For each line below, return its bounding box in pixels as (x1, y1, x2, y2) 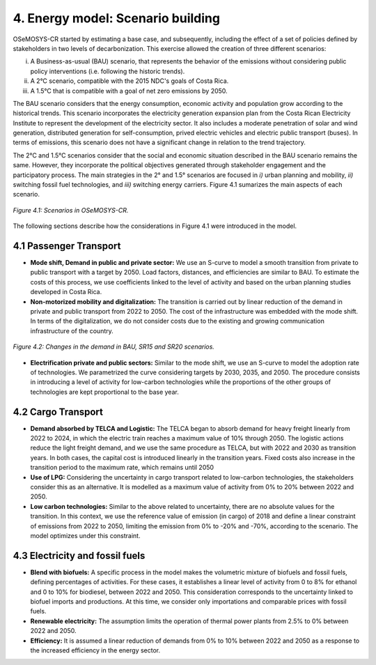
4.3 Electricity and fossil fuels (13, 549, 146, 561)
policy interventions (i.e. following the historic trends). (30, 67, 185, 75)
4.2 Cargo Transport (13, 406, 104, 418)
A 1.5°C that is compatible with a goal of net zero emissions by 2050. (30, 86, 228, 95)
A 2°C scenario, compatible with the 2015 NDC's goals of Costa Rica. (30, 77, 229, 85)
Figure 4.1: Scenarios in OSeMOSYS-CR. (13, 206, 129, 214)
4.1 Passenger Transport (13, 240, 121, 252)
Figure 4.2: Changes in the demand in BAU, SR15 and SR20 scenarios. (13, 342, 215, 351)
